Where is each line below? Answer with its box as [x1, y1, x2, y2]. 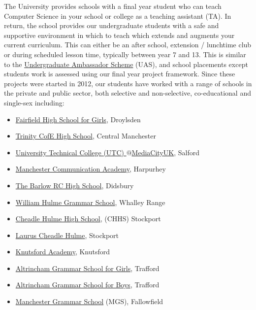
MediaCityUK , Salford [131, 147, 199, 157]
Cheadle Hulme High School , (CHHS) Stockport [15, 213, 161, 224]
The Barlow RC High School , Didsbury [15, 180, 134, 190]
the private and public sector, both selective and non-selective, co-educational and [4, 88, 251, 98]
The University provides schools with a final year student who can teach [4, 1, 222, 11]
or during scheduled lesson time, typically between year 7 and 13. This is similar [4, 49, 246, 59]
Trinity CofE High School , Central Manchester [15, 131, 156, 141]
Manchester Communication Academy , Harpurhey [15, 164, 166, 174]
